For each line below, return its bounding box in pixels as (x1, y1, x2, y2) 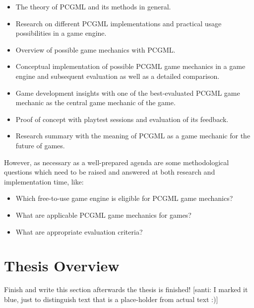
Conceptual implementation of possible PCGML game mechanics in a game (15, 61, 246, 71)
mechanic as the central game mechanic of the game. (15, 97, 176, 108)
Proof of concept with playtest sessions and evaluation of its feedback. (15, 114, 229, 124)
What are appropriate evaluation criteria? (15, 226, 143, 237)
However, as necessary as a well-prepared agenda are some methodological (4, 157, 229, 167)
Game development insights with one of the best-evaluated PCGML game (15, 87, 240, 98)
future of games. (15, 140, 65, 150)
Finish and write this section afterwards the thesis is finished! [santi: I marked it (4, 284, 248, 295)
